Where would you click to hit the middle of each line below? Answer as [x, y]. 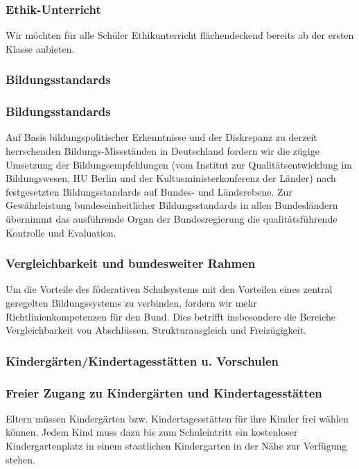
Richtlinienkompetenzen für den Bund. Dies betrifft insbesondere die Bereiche [170, 316]
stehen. [20, 459]
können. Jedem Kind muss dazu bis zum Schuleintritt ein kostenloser [152, 432]
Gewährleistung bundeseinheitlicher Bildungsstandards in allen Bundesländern [172, 205]
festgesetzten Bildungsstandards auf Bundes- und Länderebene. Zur [149, 191]
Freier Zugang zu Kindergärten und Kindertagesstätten [164, 392]
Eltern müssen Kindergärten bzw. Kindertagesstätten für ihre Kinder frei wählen [177, 418]
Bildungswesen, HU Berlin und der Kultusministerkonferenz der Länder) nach [171, 178]
